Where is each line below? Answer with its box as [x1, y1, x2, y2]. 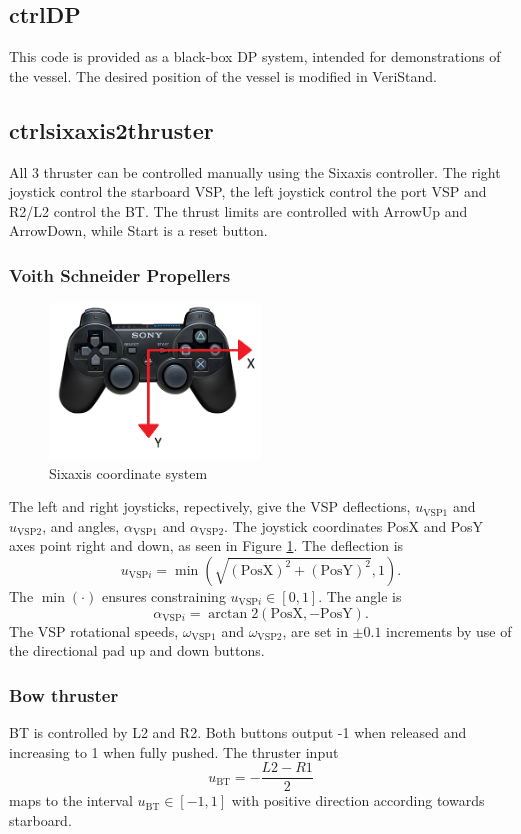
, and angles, [42, 515, 120, 536]
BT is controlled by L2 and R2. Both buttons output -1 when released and [9, 721, 467, 742]
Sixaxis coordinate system [49, 462, 208, 483]
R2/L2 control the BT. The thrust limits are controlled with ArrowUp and [9, 200, 468, 221]
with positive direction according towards [231, 790, 485, 811]
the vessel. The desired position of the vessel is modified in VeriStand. [9, 65, 437, 86]
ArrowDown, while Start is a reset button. [9, 220, 268, 241]
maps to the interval [9, 790, 133, 811]
